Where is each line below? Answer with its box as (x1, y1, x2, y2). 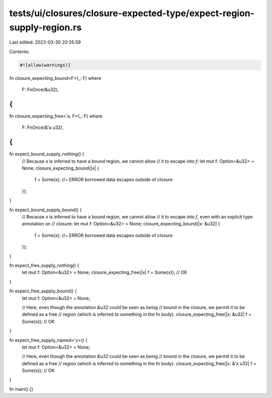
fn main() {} (9, 386, 34, 392)
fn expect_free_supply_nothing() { (9, 262, 80, 268)
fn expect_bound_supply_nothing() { (9, 151, 85, 157)
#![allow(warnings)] (20, 62, 71, 68)
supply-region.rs (9, 22, 82, 33)
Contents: (9, 48, 30, 55)
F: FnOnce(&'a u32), (22, 124, 64, 131)
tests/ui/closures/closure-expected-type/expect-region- (9, 8, 254, 19)
